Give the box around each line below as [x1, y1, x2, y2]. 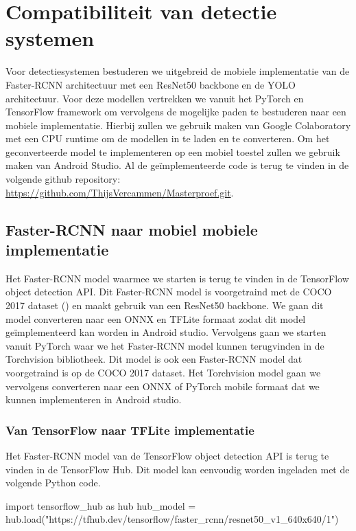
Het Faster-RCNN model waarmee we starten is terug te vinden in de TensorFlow [5, 271, 349, 285]
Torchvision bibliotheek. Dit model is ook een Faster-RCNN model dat [5, 352, 302, 366]
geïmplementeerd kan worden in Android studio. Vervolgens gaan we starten [5, 325, 327, 339]
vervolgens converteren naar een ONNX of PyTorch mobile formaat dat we [5, 379, 320, 393]
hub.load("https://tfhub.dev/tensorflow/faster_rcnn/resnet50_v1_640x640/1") [5, 512, 339, 526]
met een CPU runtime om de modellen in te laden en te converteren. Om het [5, 131, 330, 146]
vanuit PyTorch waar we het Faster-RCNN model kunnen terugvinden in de [5, 338, 324, 352]
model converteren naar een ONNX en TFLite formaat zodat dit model [5, 311, 306, 326]
